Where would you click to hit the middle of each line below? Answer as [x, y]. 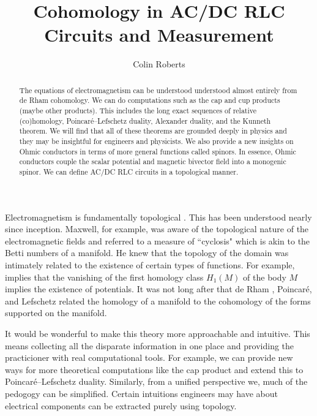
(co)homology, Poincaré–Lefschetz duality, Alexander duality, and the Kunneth [145, 120]
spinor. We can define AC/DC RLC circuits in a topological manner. [129, 171]
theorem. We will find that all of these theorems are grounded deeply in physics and [153, 131]
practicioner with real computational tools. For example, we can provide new [149, 357]
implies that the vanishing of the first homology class [104, 277]
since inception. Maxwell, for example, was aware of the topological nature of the [157, 229]
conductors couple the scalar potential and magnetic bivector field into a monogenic [153, 161]
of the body [265, 277]
